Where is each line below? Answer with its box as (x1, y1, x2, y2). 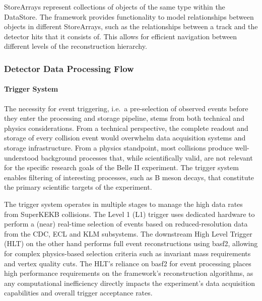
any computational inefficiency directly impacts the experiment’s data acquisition (4, 277, 255, 288)
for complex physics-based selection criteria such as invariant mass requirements (4, 248, 251, 258)
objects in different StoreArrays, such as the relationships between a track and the (4, 21, 258, 32)
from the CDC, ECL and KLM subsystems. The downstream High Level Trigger (4, 228, 252, 239)
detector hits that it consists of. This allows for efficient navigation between (4, 31, 237, 41)
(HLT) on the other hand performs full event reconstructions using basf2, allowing (4, 238, 258, 249)
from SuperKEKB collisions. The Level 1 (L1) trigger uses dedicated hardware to (4, 208, 255, 219)
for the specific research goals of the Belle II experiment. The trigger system (4, 162, 239, 173)
